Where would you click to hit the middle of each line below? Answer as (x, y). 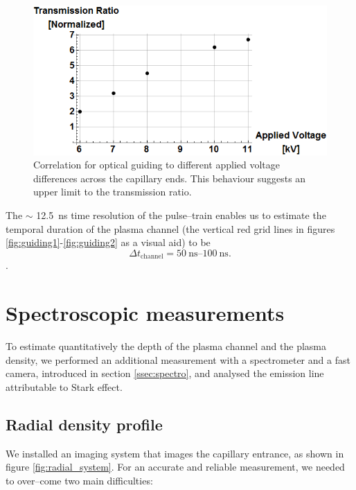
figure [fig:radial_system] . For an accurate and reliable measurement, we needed (175, 467)
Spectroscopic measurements (145, 313)
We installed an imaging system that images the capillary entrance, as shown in (175, 453)
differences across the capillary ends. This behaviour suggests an (170, 178)
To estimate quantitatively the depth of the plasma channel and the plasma (166, 346)
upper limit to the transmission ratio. (113, 192)
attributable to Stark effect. (64, 386)
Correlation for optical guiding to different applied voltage (157, 165)
